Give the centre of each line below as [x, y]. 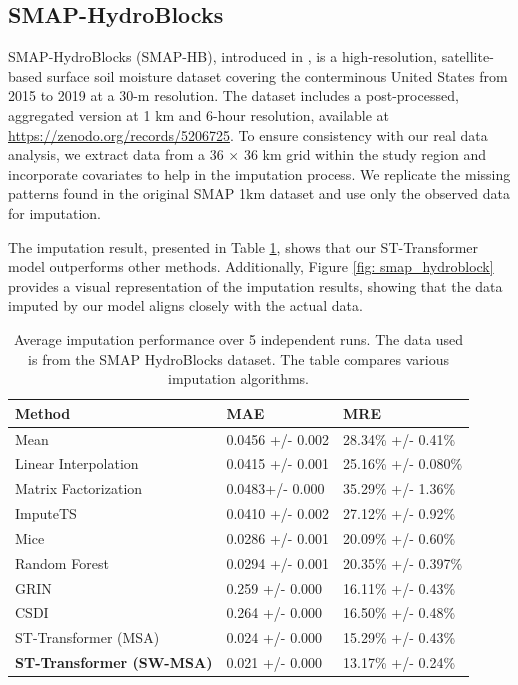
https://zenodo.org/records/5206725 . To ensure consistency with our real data [248, 134]
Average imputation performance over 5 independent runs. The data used [238, 338]
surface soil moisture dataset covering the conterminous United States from [277, 75]
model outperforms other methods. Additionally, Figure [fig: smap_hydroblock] [251, 266]
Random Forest [62, 562]
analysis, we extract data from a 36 [116, 154]
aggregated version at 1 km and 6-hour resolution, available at [199, 114]
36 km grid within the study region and [364, 154]
